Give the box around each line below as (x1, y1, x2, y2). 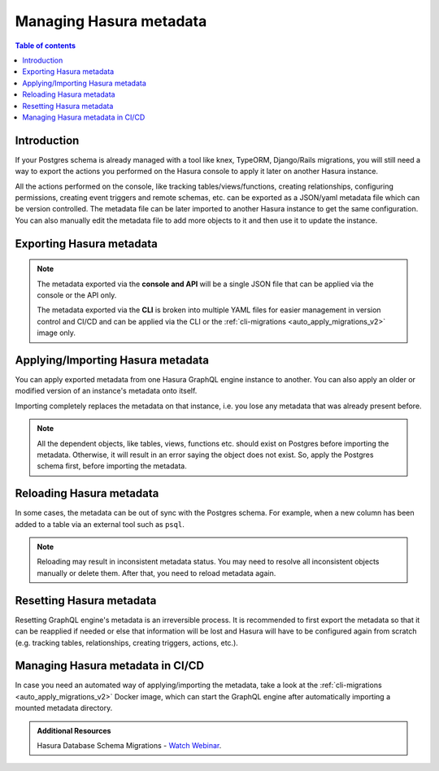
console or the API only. (37, 290, 117, 300)
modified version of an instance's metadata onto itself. (15, 386, 198, 396)
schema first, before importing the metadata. (37, 461, 187, 471)
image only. (37, 328, 76, 338)
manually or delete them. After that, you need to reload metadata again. (37, 568, 276, 577)
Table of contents (15, 41, 76, 50)
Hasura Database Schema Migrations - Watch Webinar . (37, 740, 222, 750)
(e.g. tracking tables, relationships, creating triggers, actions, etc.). (15, 638, 239, 647)
